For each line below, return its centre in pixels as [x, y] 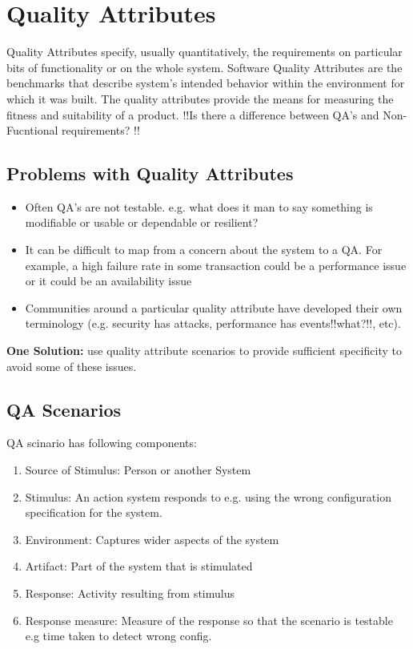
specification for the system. [94, 512]
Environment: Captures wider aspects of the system [152, 539]
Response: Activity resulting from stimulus [130, 593]
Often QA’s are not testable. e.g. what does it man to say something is [199, 206]
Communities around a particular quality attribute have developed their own [214, 307]
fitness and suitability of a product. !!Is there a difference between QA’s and [193, 114]
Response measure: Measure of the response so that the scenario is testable [209, 620]
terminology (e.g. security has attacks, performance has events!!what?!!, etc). [213, 323]
